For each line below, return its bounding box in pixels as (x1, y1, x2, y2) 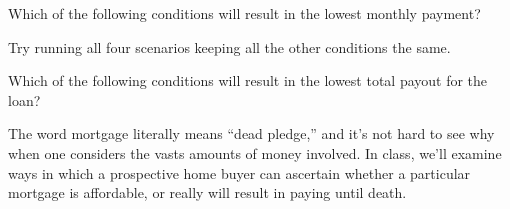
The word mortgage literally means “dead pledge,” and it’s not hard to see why (8, 123, 495, 144)
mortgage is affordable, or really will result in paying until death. (8, 182, 407, 203)
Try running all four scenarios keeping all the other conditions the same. (8, 36, 451, 57)
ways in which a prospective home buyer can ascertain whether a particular (8, 162, 471, 183)
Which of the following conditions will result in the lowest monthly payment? (8, 3, 481, 23)
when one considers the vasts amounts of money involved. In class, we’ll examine (8, 142, 502, 163)
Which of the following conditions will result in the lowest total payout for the (8, 70, 488, 91)
